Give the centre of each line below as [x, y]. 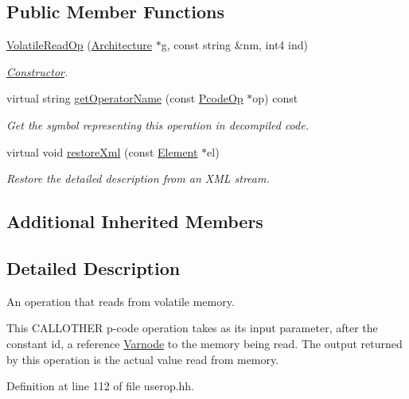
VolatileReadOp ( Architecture [80, 45]
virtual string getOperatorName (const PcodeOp [125, 98]
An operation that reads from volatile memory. [121, 301]
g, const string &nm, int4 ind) [234, 45]
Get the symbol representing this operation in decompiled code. [158, 124]
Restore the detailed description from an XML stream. [138, 178]
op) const [275, 98]
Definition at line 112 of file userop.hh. [101, 386]
